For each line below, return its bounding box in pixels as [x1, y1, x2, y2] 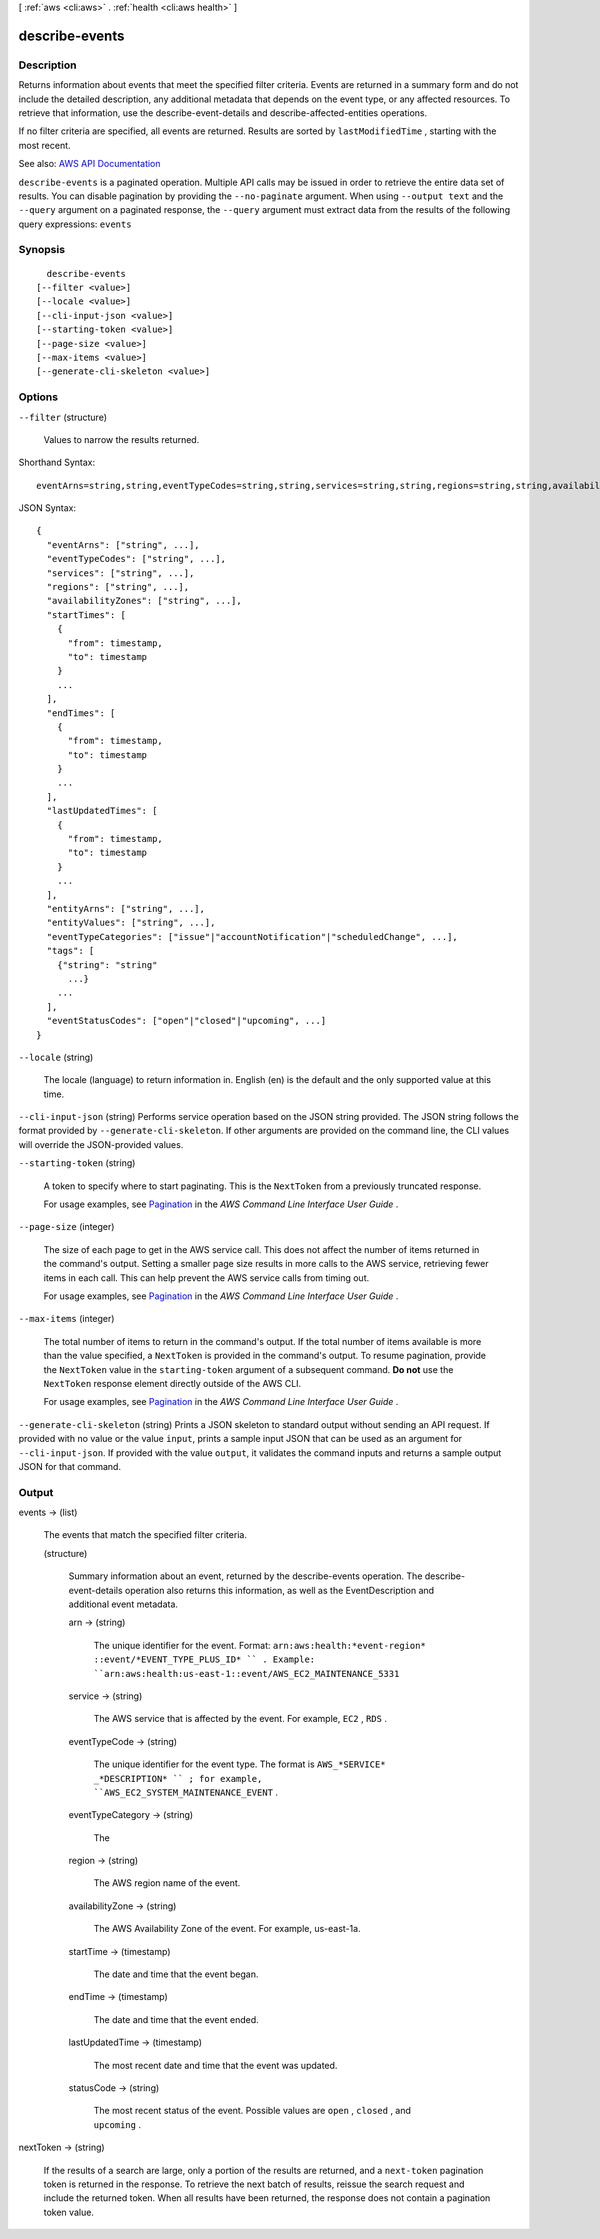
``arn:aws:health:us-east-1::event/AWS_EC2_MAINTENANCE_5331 [93, 1668, 400, 1679]
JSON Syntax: [18, 502, 77, 514]
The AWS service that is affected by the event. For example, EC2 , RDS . [93, 1713, 387, 1725]
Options [18, 390, 59, 404]
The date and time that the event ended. [93, 2013, 259, 2025]
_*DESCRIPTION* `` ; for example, [93, 1773, 263, 1784]
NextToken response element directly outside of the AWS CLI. [43, 1377, 302, 1389]
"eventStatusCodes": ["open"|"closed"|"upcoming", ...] [46, 1015, 327, 1027]
